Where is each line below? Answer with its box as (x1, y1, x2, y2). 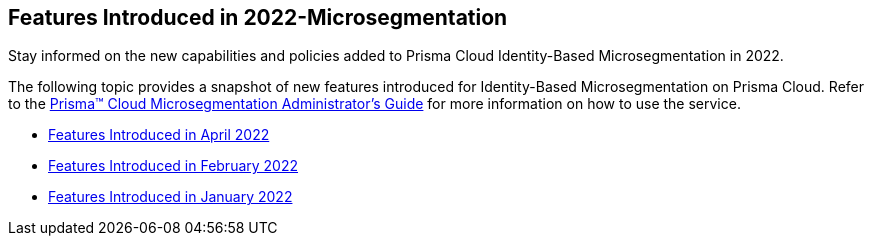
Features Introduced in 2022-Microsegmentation (8, 5, 508, 30)
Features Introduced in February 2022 (48, 157, 299, 175)
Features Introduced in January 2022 (48, 188, 293, 206)
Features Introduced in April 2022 (48, 126, 270, 144)
